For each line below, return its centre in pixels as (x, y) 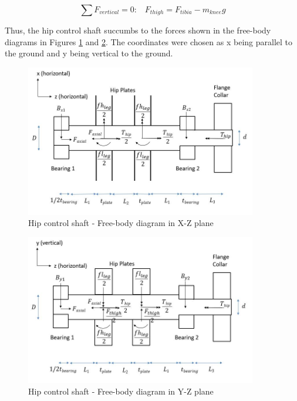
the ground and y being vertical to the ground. (89, 53)
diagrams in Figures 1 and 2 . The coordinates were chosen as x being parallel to (148, 41)
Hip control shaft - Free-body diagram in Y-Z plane (121, 391)
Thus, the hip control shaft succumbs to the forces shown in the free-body (138, 30)
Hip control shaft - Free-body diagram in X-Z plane (121, 223)
